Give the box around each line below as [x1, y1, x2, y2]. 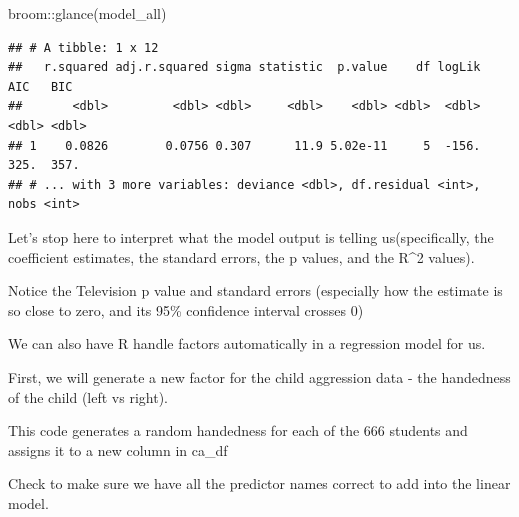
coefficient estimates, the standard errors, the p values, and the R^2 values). [8, 246, 475, 267]
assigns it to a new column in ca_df [8, 439, 228, 460]
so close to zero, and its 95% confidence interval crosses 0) [8, 299, 364, 320]
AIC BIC [8, 79, 73, 94]
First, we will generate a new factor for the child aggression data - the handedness [8, 366, 511, 387]
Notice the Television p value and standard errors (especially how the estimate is [8, 280, 503, 301]
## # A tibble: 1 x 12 [8, 40, 159, 55]
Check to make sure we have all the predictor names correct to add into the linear [8, 473, 511, 494]
